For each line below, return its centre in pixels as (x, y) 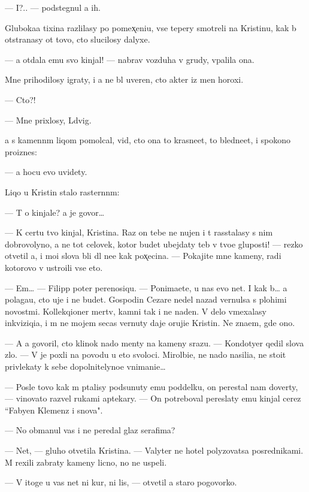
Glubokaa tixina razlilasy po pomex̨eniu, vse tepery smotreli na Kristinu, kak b (151, 27)
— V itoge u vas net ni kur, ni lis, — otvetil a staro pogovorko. (121, 482)
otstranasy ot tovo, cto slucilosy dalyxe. (78, 39)
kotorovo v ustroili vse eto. (54, 267)
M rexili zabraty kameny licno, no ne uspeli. (86, 462)
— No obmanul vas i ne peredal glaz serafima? (90, 430)
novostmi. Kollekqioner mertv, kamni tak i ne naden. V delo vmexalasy (136, 311)
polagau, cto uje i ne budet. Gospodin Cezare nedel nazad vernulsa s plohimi (146, 299)
